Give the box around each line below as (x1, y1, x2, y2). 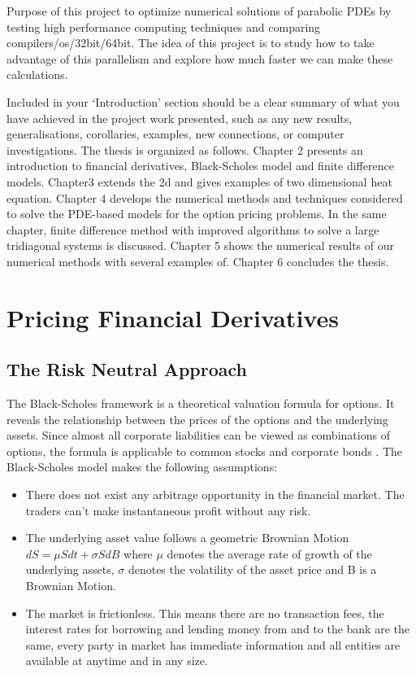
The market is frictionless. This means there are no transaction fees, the (25, 604, 384, 621)
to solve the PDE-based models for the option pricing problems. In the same (6, 205, 387, 222)
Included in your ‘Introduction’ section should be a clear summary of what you (6, 93, 400, 110)
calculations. (6, 66, 68, 83)
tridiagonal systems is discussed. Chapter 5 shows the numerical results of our (6, 237, 395, 254)
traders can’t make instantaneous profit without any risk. (25, 501, 311, 519)
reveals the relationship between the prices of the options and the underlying (6, 410, 388, 427)
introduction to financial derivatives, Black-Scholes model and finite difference (6, 157, 394, 174)
